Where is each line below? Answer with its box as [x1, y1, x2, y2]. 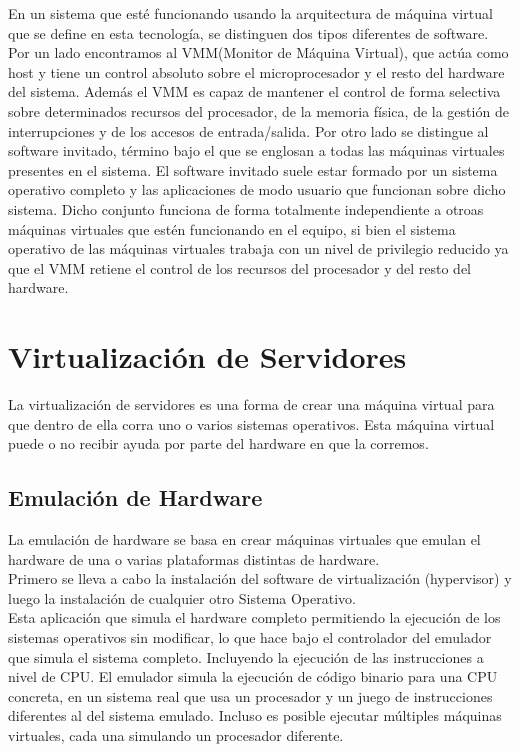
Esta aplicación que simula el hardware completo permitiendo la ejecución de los [8, 607, 501, 628]
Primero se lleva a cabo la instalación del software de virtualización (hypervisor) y [8, 568, 512, 589]
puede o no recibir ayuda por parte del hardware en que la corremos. [8, 433, 429, 454]
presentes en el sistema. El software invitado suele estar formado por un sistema [8, 159, 498, 180]
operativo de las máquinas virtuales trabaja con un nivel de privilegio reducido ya [8, 238, 509, 259]
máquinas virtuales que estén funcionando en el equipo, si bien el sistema [8, 218, 456, 239]
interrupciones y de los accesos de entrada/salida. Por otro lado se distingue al [8, 120, 489, 141]
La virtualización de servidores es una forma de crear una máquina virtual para [8, 394, 495, 415]
